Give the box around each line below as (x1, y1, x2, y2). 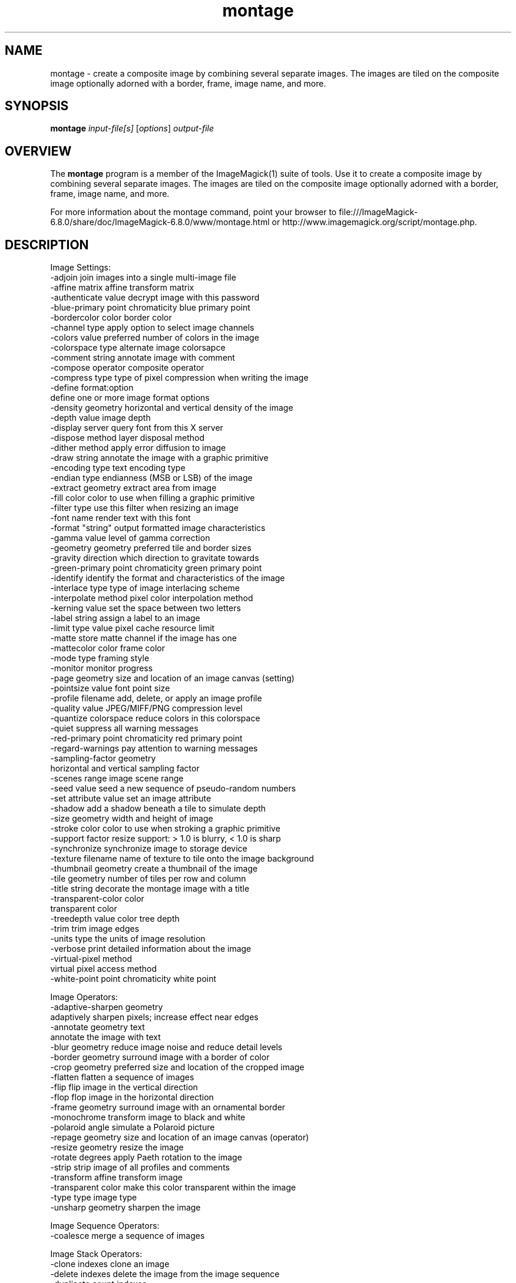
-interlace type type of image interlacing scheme (50, 583, 240, 593)
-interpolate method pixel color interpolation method (50, 593, 253, 603)
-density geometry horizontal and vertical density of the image (50, 403, 293, 413)
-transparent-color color (50, 893, 144, 904)
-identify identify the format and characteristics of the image (50, 573, 285, 583)
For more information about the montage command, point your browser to (50, 207, 337, 217)
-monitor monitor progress (50, 663, 153, 674)
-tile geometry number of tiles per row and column (50, 873, 246, 884)
